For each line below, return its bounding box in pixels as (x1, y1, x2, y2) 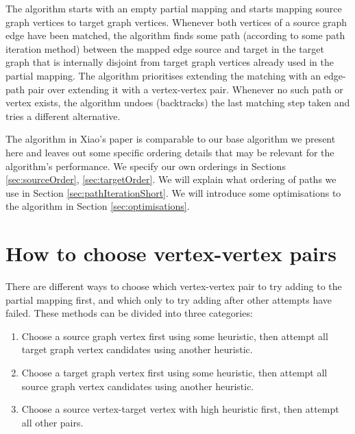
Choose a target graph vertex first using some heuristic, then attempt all (21, 365, 328, 379)
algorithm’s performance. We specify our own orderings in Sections (5, 158, 286, 173)
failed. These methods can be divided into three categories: (5, 306, 253, 320)
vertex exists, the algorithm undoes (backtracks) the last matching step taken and (5, 95, 350, 110)
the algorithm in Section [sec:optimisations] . (5, 199, 190, 213)
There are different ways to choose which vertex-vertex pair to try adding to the (5, 279, 342, 293)
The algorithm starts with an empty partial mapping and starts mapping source (5, 1, 342, 15)
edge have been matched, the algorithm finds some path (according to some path (5, 28, 345, 43)
